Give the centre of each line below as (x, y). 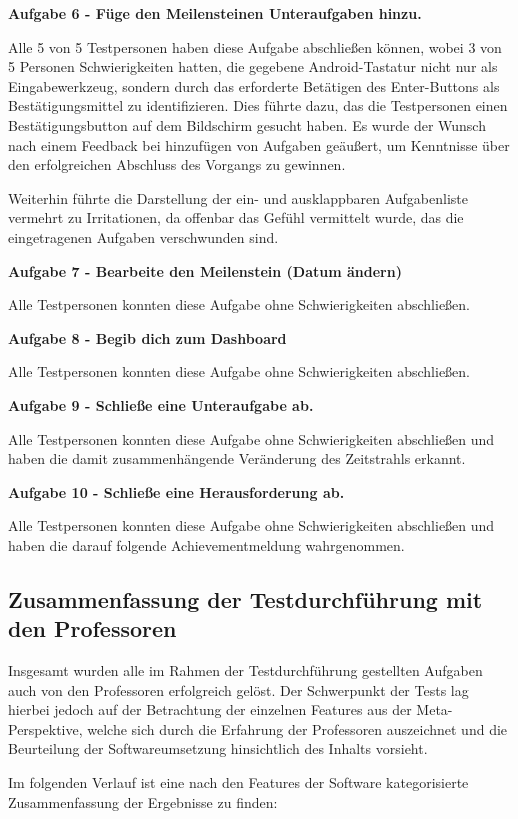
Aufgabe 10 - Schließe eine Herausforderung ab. (176, 491)
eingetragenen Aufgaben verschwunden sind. (143, 236)
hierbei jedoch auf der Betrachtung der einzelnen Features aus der (210, 709)
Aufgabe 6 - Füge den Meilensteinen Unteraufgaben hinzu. (215, 13)
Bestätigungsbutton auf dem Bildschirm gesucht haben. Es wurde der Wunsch (247, 124)
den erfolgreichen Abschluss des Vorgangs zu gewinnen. (177, 164)
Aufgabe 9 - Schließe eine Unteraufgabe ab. (161, 404)
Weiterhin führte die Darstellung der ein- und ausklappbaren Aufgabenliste (238, 197)
